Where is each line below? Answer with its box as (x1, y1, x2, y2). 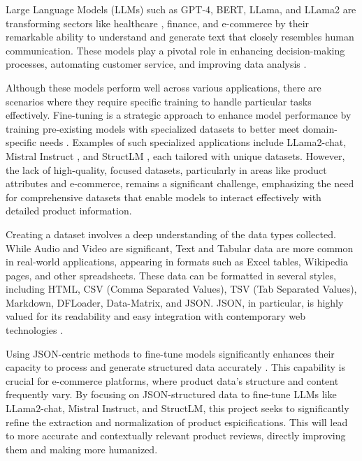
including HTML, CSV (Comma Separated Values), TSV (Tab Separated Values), (6, 281, 357, 296)
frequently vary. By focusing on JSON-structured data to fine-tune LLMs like (6, 387, 337, 402)
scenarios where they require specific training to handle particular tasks (6, 94, 312, 108)
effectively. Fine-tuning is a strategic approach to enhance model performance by (6, 108, 352, 122)
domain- (303, 121, 338, 136)
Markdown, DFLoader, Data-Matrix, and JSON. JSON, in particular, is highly (6, 295, 344, 309)
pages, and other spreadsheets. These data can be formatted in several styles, (6, 268, 336, 282)
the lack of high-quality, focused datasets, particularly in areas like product (6, 162, 327, 177)
